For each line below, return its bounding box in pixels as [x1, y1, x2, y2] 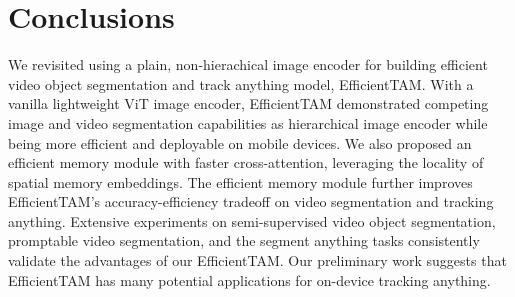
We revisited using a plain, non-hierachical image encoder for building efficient [8, 54, 488, 75]
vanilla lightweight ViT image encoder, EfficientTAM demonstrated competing [8, 93, 489, 114]
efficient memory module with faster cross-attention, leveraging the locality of [8, 152, 484, 173]
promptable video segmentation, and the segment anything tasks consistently [8, 230, 480, 251]
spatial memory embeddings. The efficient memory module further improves [8, 171, 473, 192]
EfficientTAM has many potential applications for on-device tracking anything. [8, 269, 491, 290]
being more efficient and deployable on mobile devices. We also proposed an [8, 132, 472, 153]
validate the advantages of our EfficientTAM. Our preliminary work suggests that [8, 250, 507, 271]
